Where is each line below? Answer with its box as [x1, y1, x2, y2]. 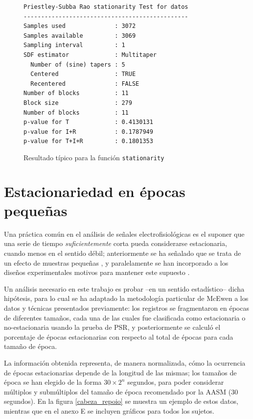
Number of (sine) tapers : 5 [30, 61, 125, 68]
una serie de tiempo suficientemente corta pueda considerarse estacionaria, [4, 238, 227, 248]
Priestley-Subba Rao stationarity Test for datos [23, 3, 188, 10]
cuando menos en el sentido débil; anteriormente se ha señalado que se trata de [4, 248, 241, 258]
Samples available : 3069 [23, 32, 136, 39]
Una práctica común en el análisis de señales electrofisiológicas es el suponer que [4, 228, 245, 239]
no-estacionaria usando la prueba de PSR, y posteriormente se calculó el [4, 322, 221, 332]
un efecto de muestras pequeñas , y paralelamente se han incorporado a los [4, 257, 229, 268]
